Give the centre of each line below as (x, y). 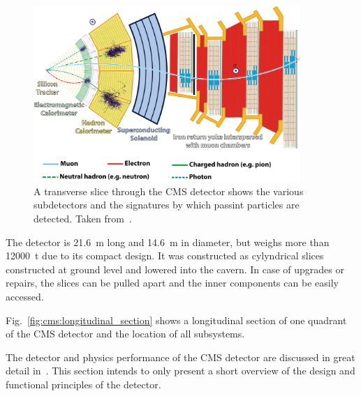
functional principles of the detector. (83, 384)
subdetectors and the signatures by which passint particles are (167, 205)
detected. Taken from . (83, 219)
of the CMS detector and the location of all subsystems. (125, 334)
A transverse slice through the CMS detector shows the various (169, 191)
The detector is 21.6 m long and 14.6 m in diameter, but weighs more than (168, 242)
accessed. (25, 297)
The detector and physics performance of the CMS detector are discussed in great (180, 357)
